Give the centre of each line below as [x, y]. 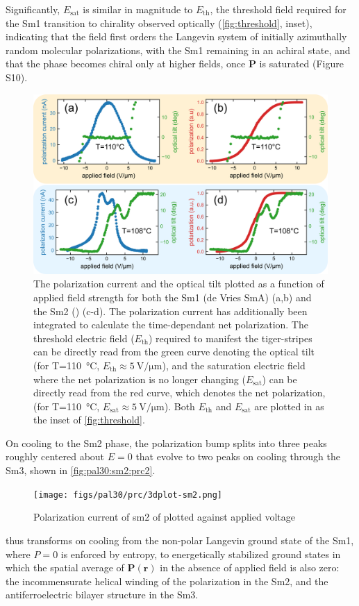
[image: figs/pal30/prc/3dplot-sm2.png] [128, 495]
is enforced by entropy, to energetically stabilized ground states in [201, 554]
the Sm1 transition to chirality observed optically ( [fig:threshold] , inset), [159, 23]
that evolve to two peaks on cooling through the [238, 456]
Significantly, [33, 9]
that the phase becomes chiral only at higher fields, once [126, 64]
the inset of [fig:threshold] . [89, 420]
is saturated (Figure [301, 64]
